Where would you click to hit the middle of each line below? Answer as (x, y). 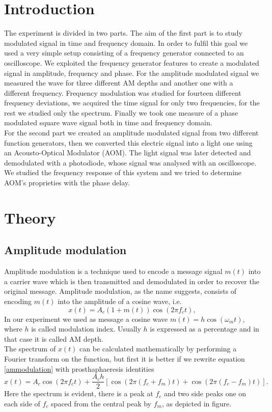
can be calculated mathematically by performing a (158, 349)
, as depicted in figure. (197, 403)
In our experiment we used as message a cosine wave (86, 319)
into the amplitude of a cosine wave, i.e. (120, 301)
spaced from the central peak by (101, 403)
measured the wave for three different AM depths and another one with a (119, 83)
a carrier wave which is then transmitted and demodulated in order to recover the (132, 281)
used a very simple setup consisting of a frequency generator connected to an (124, 53)
